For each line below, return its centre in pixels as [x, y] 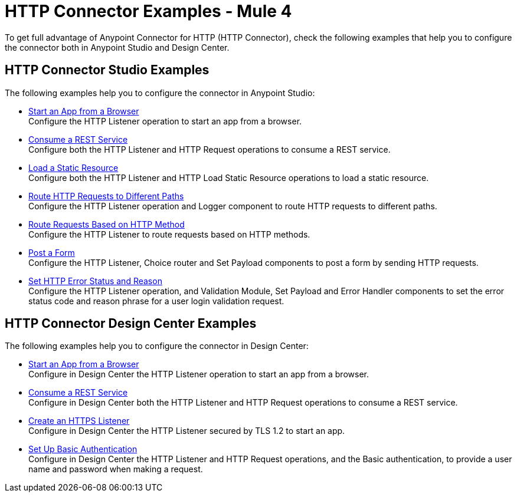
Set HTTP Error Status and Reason [95, 281]
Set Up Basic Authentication [83, 449]
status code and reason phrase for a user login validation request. [156, 301]
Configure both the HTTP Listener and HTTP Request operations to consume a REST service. [210, 149]
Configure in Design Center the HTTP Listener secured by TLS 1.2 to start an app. [187, 431]
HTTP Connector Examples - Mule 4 [148, 11]
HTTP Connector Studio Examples [107, 70]
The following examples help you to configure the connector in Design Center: [157, 346]
